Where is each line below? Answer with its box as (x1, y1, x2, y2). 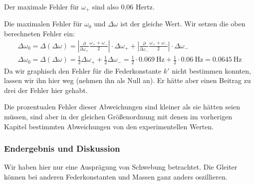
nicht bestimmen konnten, (172, 65, 251, 76)
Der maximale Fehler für (4, 1, 79, 11)
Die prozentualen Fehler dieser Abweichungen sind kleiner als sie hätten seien (4, 101, 241, 112)
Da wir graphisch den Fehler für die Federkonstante (4, 65, 162, 76)
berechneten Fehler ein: (4, 28, 75, 39)
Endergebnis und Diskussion (4, 142, 120, 155)
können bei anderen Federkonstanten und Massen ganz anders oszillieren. (4, 172, 228, 182)
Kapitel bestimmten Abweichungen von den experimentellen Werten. (4, 121, 214, 131)
